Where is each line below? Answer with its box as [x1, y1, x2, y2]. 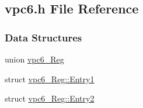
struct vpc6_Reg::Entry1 [5, 72, 95, 85]
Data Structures [5, 30, 82, 44]
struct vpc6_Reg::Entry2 [5, 92, 95, 104]
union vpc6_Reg [5, 53, 64, 65]
